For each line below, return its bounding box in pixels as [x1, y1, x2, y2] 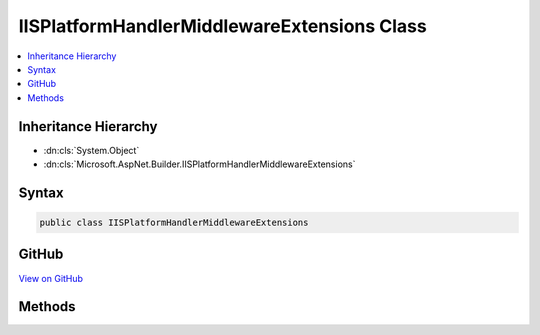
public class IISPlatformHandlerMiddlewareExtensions [39, 217, 309, 229]
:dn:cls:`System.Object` [43, 144, 140, 156]
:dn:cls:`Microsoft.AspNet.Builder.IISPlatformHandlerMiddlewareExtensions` [43, 158, 356, 170]
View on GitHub [18, 272, 84, 284]
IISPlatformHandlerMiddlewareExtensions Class [18, 15, 427, 37]
